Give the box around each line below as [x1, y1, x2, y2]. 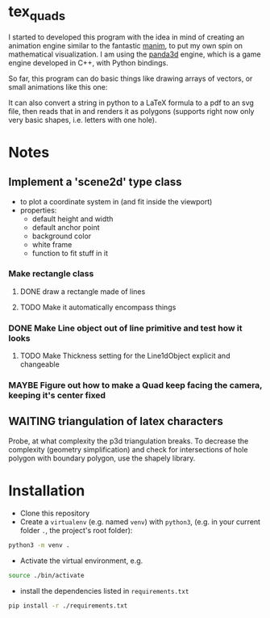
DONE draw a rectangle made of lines [19, 286, 146, 296]
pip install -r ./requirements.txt [8, 601, 128, 610]
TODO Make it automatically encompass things [19, 302, 177, 312]
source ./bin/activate [8, 571, 85, 579]
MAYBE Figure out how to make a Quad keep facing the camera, [8, 380, 263, 391]
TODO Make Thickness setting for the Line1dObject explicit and [19, 351, 231, 361]
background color [31, 231, 92, 241]
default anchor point [31, 222, 100, 232]
